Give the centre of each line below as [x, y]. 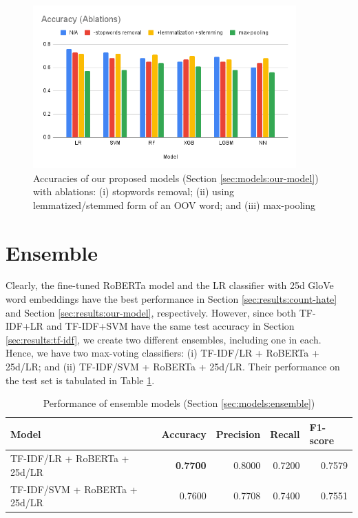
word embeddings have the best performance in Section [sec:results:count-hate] [171, 299]
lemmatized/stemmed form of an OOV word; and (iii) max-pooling [175, 205]
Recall [285, 434]
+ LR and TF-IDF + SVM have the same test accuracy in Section [158, 326]
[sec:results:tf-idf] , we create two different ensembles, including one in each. [164, 339]
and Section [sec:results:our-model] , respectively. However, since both [151, 312]
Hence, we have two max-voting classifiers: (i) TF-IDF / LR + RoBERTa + [162, 353]
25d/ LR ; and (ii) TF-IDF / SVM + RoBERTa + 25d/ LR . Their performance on [173, 366]
